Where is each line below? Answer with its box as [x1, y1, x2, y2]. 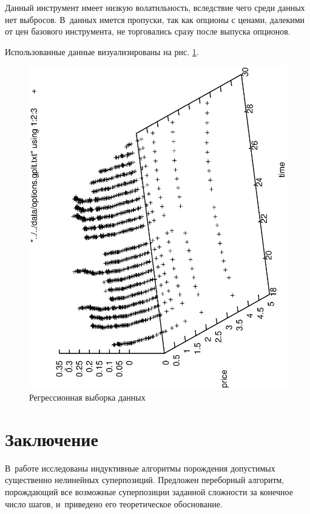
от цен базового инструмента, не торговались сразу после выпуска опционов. [5, 25, 291, 38]
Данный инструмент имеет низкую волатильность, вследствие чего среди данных [5, 1, 305, 13]
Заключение [5, 426, 98, 451]
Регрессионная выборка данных [29, 391, 146, 404]
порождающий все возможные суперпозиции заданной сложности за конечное [5, 486, 293, 498]
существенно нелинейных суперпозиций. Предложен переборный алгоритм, [5, 473, 285, 486]
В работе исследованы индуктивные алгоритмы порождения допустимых [5, 461, 275, 474]
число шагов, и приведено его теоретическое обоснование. [5, 497, 223, 510]
